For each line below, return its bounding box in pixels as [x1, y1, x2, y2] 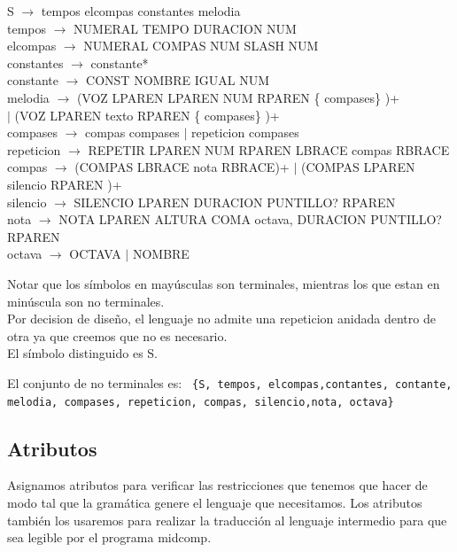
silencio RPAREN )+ [7, 175, 122, 193]
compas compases [84, 123, 180, 142]
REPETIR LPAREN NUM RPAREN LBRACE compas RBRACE [88, 140, 450, 159]
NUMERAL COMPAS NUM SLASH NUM [83, 36, 319, 55]
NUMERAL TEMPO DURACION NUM [74, 19, 297, 37]
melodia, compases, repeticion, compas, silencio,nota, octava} [7, 395, 394, 408]
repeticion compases [190, 123, 299, 142]
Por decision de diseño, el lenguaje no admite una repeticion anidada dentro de [7, 309, 436, 328]
